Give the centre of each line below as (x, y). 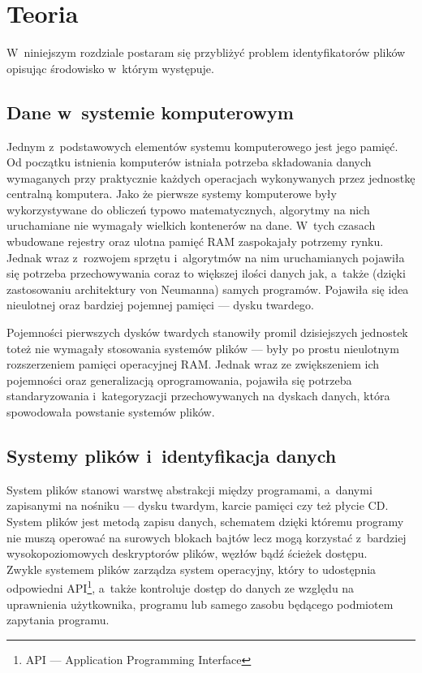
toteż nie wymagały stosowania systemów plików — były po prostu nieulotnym (203, 348)
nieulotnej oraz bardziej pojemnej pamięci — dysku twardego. (160, 305)
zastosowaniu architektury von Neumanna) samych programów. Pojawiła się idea (208, 289)
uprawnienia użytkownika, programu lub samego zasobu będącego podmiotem (200, 604)
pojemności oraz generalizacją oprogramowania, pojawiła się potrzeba (179, 380)
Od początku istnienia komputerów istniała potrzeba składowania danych (189, 162)
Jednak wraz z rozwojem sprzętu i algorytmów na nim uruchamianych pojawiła (206, 257)
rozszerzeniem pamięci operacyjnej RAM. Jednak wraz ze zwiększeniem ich (193, 364)
